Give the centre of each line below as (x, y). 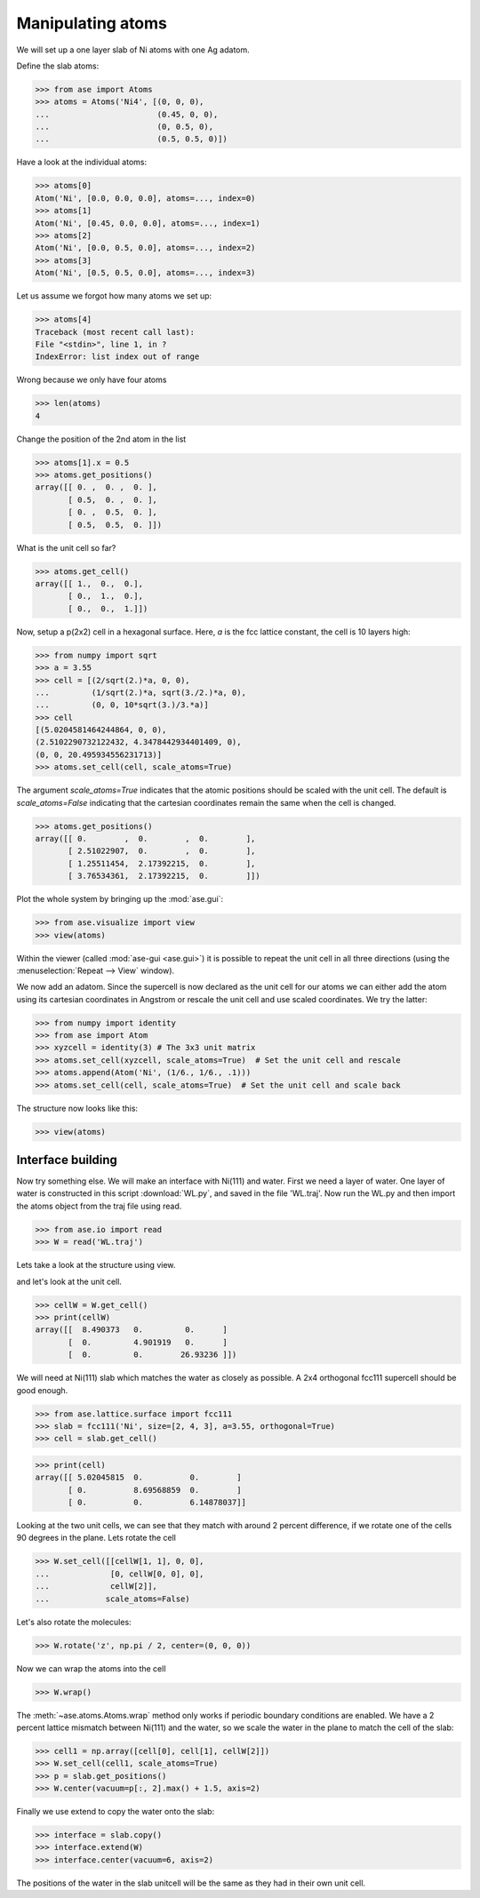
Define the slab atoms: (58, 66)
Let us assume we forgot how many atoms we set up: (114, 296)
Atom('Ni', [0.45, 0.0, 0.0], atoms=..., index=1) (148, 223)
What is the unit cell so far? (66, 547)
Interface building (67, 1160)
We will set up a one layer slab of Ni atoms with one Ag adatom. (133, 50)
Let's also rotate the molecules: (74, 1622)
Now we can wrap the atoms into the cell (91, 1668)
